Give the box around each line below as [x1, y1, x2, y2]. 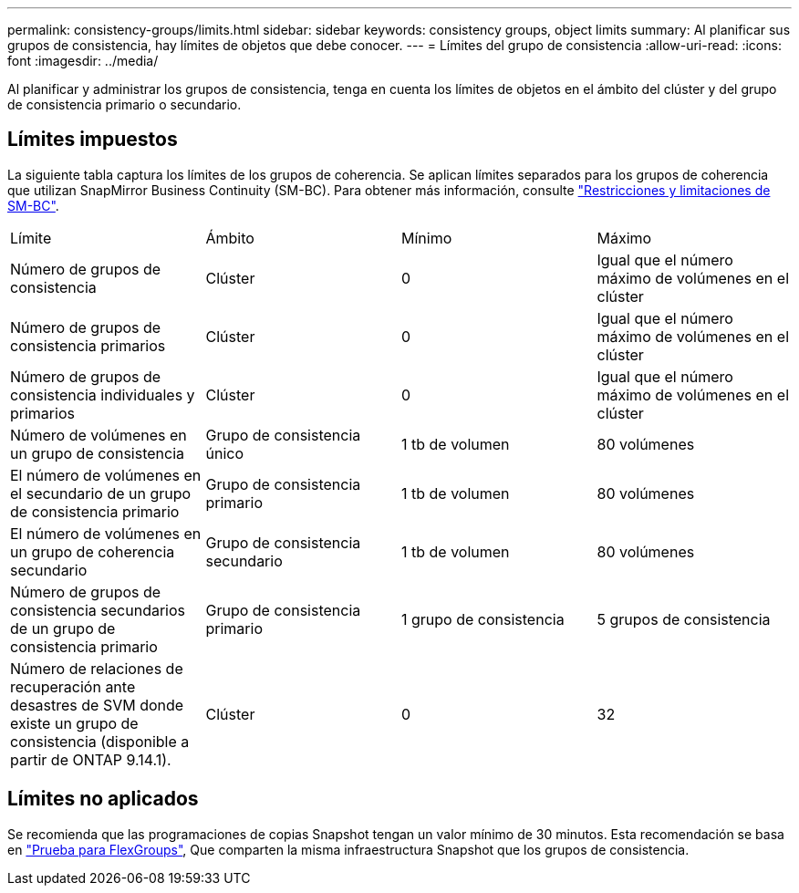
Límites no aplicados [7, 787, 199, 811]
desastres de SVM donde [10, 695, 184, 714]
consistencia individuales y [10, 385, 195, 404]
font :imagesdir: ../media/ [7, 53, 159, 68]
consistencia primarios [10, 336, 166, 355]
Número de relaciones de [10, 659, 183, 678]
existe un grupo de [10, 713, 139, 732]
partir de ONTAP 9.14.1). [10, 750, 171, 769]
